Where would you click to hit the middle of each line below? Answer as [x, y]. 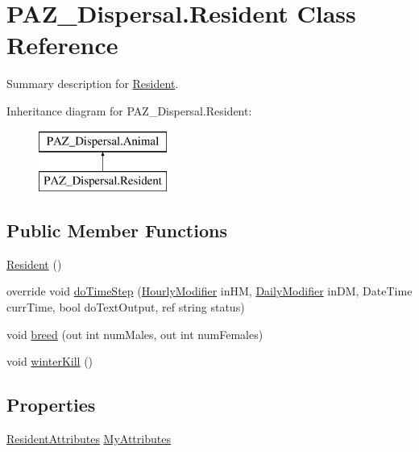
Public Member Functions [117, 230]
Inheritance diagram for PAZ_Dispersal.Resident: [129, 110]
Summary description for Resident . [93, 84]
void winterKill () [50, 361]
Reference [62, 45]
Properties [51, 405]
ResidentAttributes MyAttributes [89, 439]
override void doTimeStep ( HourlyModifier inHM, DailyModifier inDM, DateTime [209, 291]
